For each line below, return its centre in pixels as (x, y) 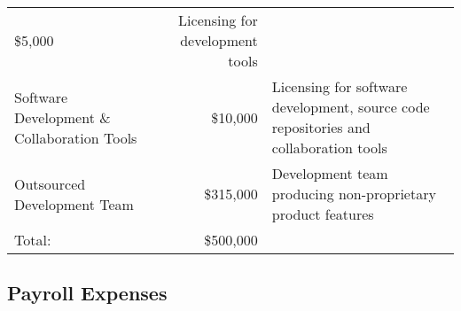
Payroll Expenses (87, 293)
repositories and (321, 127)
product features (323, 214)
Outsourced (50, 183)
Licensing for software (340, 86)
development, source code (351, 107)
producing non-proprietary (354, 194)
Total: (33, 240)
